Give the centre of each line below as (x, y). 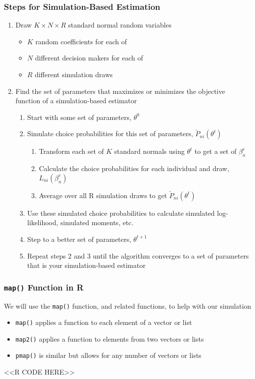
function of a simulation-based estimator (76, 101)
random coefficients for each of (81, 41)
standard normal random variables (120, 25)
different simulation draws (74, 74)
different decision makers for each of (89, 58)
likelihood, (43, 222)
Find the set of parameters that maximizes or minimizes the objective (120, 91)
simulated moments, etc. (97, 222)
